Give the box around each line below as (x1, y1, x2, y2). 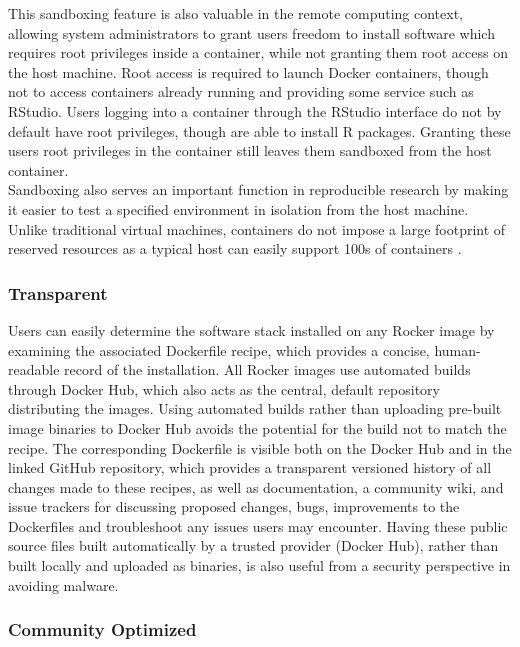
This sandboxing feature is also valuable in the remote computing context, (8, 3, 463, 23)
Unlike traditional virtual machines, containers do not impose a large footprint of (8, 218, 506, 239)
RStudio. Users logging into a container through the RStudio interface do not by (8, 100, 502, 121)
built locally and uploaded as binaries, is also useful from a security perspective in (8, 555, 511, 576)
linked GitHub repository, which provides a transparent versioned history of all (8, 457, 492, 478)
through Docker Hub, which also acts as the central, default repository (8, 378, 440, 399)
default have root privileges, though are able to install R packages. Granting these (8, 120, 511, 141)
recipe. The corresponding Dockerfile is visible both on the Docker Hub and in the (8, 437, 512, 458)
